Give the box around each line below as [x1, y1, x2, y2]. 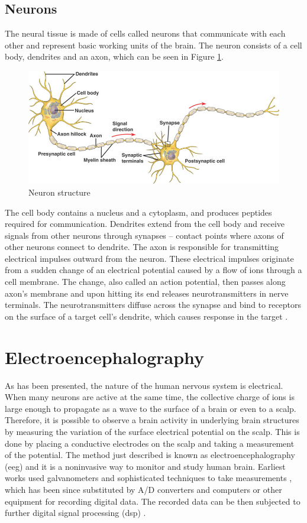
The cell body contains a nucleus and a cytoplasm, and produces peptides [5, 206, 272, 218]
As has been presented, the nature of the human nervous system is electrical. [5, 379, 283, 391]
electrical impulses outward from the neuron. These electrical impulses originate [5, 252, 294, 264]
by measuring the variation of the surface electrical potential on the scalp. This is [5, 425, 300, 437]
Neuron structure [28, 186, 91, 198]
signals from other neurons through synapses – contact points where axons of [5, 229, 284, 241]
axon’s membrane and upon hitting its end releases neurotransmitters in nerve [5, 287, 289, 299]
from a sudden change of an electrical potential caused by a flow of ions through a [5, 264, 302, 276]
